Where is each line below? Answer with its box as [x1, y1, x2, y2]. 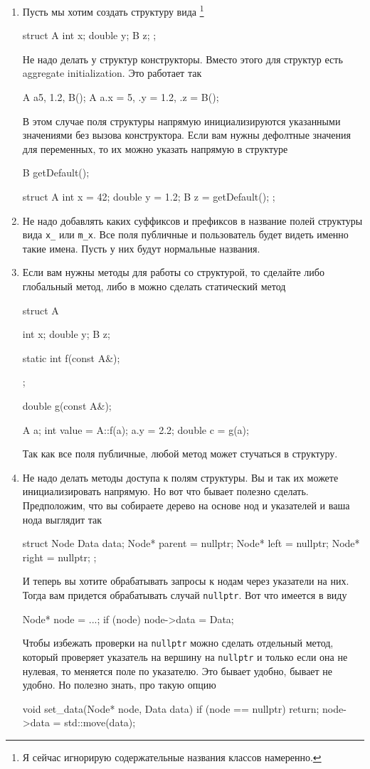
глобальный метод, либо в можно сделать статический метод [22, 279, 286, 294]
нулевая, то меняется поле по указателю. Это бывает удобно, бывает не [22, 663, 333, 678]
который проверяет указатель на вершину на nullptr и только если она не [22, 649, 348, 664]
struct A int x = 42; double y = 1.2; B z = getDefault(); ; [22, 189, 275, 203]
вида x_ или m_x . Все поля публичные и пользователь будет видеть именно [22, 227, 349, 242]
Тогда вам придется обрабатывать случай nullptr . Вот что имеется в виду [22, 587, 347, 602]
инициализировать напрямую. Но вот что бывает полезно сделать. [22, 484, 309, 499]
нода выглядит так [22, 511, 102, 526]
